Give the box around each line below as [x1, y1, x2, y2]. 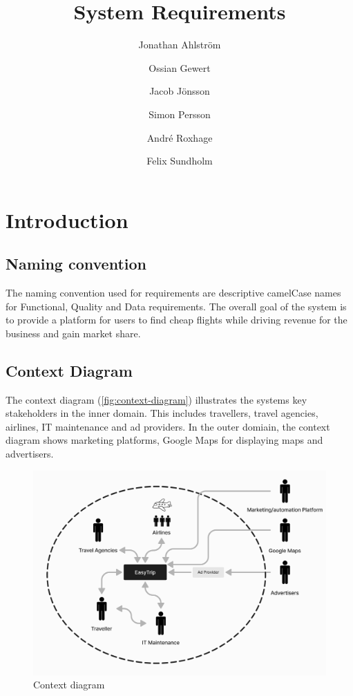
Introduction [6, 205, 128, 234]
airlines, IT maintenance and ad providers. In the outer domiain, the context [6, 419, 330, 433]
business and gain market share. [6, 326, 141, 340]
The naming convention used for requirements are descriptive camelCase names [6, 285, 341, 300]
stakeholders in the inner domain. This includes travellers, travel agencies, [6, 406, 318, 420]
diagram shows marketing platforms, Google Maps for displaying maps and [6, 433, 323, 447]
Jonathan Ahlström [138, 37, 221, 52]
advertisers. [6, 446, 54, 461]
